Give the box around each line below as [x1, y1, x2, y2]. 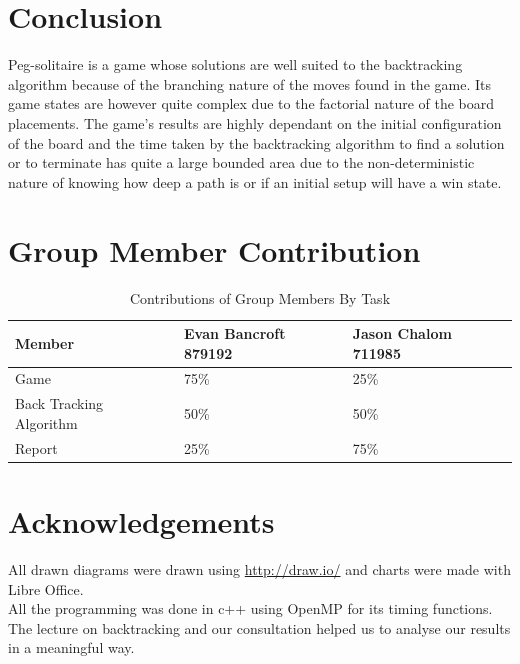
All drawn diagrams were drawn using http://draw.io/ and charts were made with [8, 558, 511, 579]
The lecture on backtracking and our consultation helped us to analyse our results [8, 617, 511, 638]
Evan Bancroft [183, 323, 286, 343]
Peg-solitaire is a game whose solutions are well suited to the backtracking [8, 54, 463, 75]
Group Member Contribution [8, 230, 421, 271]
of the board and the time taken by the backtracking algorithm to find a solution [8, 132, 505, 153]
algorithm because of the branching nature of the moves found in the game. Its [8, 73, 491, 94]
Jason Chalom [352, 323, 452, 343]
